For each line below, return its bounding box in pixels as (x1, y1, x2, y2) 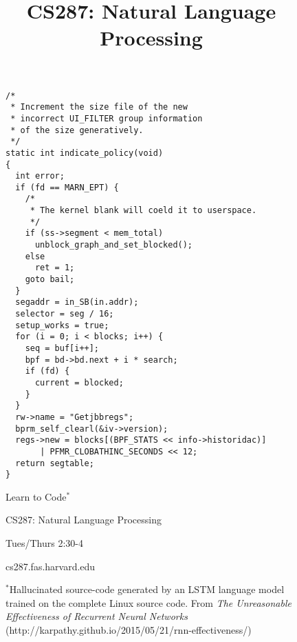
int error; (15, 171, 65, 181)
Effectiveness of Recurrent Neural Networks (5, 609, 188, 623)
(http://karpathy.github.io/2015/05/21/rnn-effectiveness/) (5, 623, 252, 637)
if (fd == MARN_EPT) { (15, 182, 119, 192)
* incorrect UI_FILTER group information (10, 113, 203, 123)
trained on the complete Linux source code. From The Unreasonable (5, 595, 291, 610)
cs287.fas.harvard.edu (5, 559, 96, 573)
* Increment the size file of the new (10, 102, 188, 112)
